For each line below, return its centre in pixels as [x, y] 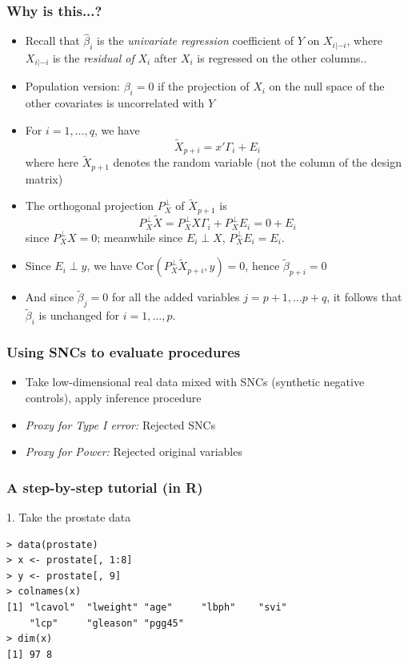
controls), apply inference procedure [113, 398]
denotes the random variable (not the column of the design [257, 162]
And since [50, 297]
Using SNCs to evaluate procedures [124, 352]
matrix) [44, 178]
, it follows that [364, 297]
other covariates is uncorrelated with [115, 103]
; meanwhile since [140, 237]
